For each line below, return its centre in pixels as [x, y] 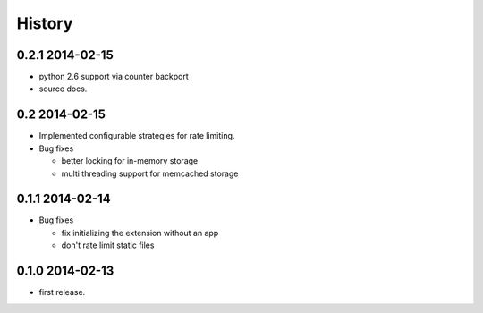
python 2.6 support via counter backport [114, 77]
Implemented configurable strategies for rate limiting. [137, 136]
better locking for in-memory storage [130, 161]
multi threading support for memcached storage [150, 173]
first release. [62, 292]
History [45, 23]
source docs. [63, 89]
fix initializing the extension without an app [140, 233]
